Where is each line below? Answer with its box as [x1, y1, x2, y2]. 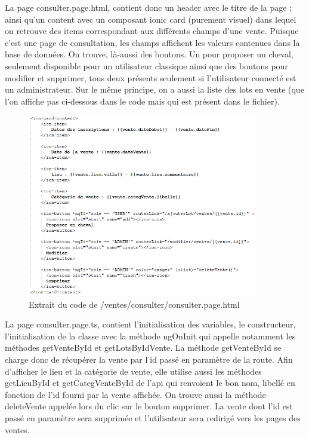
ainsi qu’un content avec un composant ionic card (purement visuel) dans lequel [5, 13, 296, 25]
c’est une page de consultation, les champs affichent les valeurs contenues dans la [5, 36, 300, 48]
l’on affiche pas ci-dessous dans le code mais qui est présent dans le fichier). [5, 94, 280, 107]
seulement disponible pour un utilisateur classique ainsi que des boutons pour [5, 59, 288, 72]
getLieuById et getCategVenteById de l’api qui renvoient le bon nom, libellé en [5, 376, 295, 389]
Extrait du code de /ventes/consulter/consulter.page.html [29, 298, 240, 310]
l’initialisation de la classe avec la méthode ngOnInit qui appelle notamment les [5, 329, 296, 342]
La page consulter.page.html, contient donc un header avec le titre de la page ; [5, 1, 292, 13]
